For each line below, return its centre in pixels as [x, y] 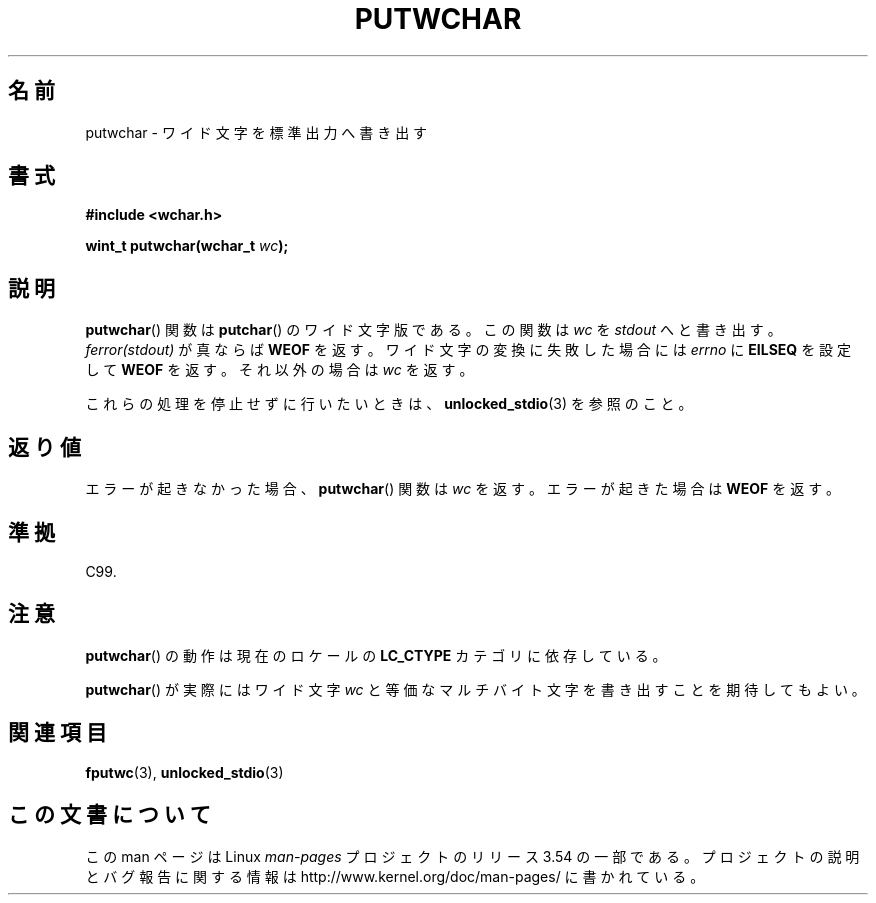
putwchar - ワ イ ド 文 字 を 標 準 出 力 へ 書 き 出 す [256, 132]
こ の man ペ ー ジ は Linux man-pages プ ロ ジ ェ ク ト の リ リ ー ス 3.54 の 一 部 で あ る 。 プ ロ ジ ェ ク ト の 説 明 [472, 856]
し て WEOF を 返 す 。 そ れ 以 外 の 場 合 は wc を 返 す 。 [279, 370]
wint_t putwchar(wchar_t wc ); [187, 246]
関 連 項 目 [57, 733]
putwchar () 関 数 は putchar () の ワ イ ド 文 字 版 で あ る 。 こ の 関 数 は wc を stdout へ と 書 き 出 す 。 [433, 330]
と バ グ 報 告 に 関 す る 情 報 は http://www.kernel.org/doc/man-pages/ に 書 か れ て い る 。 [395, 876]
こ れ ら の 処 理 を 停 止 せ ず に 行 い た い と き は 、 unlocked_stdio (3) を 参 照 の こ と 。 [389, 404]
